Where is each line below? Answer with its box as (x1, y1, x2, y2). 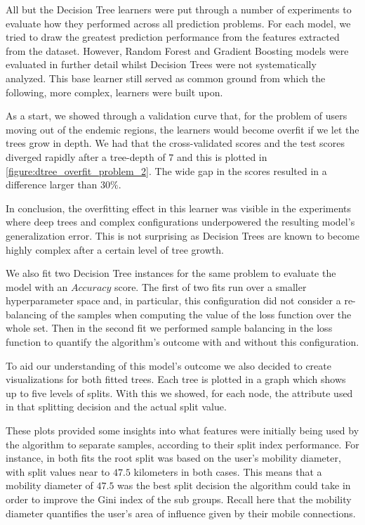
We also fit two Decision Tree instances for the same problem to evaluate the (6, 266, 336, 280)
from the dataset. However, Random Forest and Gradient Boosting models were (6, 43, 349, 58)
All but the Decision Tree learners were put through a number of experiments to (6, 2, 352, 16)
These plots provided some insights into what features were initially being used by (6, 423, 359, 438)
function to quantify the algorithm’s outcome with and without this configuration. (6, 335, 359, 349)
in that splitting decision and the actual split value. (6, 399, 227, 414)
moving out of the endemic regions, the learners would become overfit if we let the (6, 122, 359, 136)
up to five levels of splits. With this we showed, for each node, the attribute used (6, 385, 353, 400)
